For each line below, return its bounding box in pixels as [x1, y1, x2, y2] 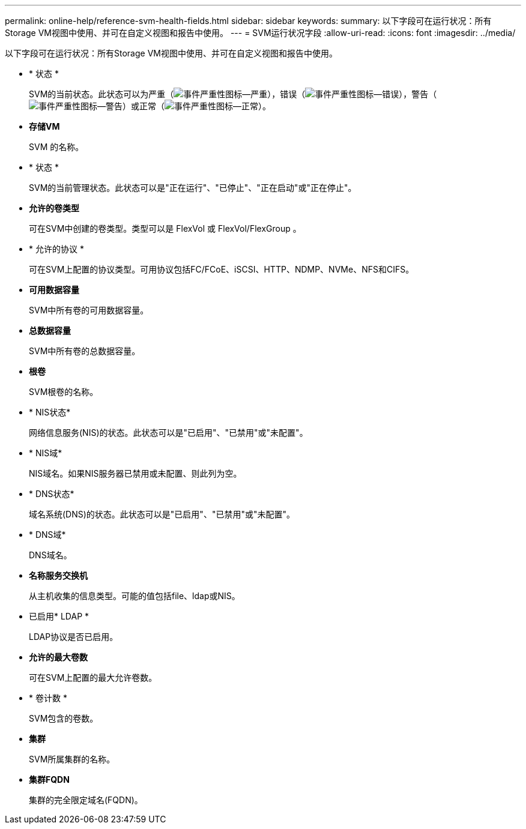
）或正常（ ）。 [122, 101, 271, 111]
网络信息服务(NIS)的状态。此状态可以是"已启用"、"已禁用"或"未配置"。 [29, 427, 308, 438]
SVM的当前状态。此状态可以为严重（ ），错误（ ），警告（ [29, 89, 437, 99]
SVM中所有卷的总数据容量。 [29, 346, 141, 356]
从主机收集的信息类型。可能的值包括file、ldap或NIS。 [29, 591, 240, 601]
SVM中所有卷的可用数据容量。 [29, 305, 149, 315]
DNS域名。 [29, 550, 72, 560]
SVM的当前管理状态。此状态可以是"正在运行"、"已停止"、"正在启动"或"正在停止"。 [29, 182, 357, 193]
